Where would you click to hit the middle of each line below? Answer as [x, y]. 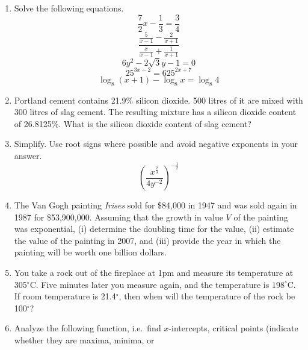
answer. [28, 156]
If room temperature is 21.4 [65, 296]
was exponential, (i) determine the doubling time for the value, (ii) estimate [154, 229]
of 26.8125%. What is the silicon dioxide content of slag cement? [133, 123]
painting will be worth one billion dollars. [91, 252]
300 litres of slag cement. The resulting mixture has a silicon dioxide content [155, 112]
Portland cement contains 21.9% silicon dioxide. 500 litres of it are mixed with [159, 100]
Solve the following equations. [69, 8]
